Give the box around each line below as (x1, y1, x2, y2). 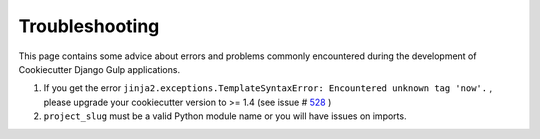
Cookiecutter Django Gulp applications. (18, 63, 180, 75)
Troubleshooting (18, 15, 160, 37)
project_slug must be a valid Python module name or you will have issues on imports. (43, 110, 407, 122)
